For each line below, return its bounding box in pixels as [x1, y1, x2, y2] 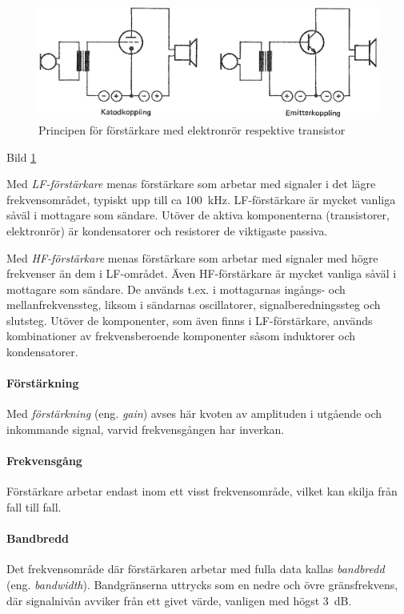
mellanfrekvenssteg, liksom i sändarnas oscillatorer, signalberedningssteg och [6, 296, 381, 313]
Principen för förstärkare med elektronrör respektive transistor [38, 121, 346, 138]
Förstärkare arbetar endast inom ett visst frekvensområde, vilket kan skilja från [6, 483, 398, 500]
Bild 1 [6, 148, 37, 165]
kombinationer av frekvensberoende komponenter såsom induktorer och [6, 327, 356, 344]
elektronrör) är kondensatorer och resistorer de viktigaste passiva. [6, 222, 328, 239]
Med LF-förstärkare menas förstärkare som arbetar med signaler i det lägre [6, 175, 376, 192]
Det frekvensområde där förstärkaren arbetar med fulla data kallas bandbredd [6, 560, 385, 577]
